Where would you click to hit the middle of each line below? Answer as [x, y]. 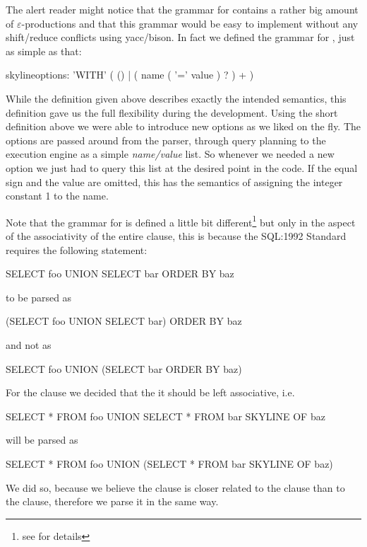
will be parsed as [42, 440]
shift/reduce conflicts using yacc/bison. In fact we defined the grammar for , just [180, 37]
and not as [29, 344]
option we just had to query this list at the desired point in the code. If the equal [182, 167]
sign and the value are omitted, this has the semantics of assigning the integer [174, 182]
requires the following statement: [77, 249]
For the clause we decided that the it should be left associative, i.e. [150, 392]
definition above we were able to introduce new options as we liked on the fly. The [183, 126]
